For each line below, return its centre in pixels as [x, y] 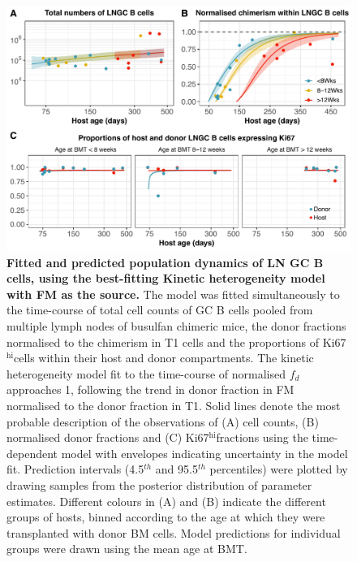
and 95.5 [176, 469]
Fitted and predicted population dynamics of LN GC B [165, 262]
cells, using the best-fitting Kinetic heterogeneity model [166, 278]
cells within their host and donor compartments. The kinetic [163, 358]
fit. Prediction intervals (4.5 [75, 469]
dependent [32, 453]
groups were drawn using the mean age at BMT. [127, 549]
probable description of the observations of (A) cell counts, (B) [163, 421]
